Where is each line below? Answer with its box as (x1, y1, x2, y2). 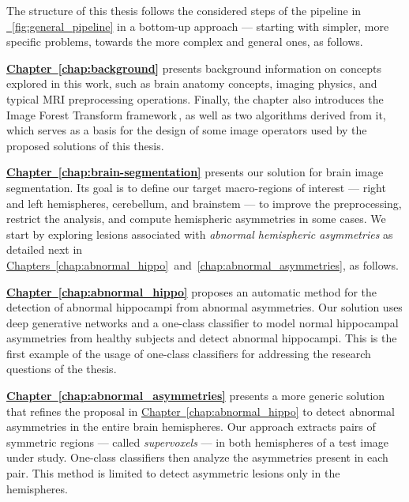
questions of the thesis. (6, 360, 117, 377)
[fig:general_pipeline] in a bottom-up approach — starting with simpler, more (12, 17, 389, 34)
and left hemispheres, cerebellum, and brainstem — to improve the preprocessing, (6, 194, 402, 211)
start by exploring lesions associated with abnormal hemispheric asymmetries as (6, 225, 393, 242)
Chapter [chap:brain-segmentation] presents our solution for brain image (6, 164, 384, 180)
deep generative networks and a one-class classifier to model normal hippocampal (6, 314, 399, 330)
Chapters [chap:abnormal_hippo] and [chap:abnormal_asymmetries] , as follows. (6, 256, 399, 273)
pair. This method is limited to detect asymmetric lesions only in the (6, 465, 340, 481)
